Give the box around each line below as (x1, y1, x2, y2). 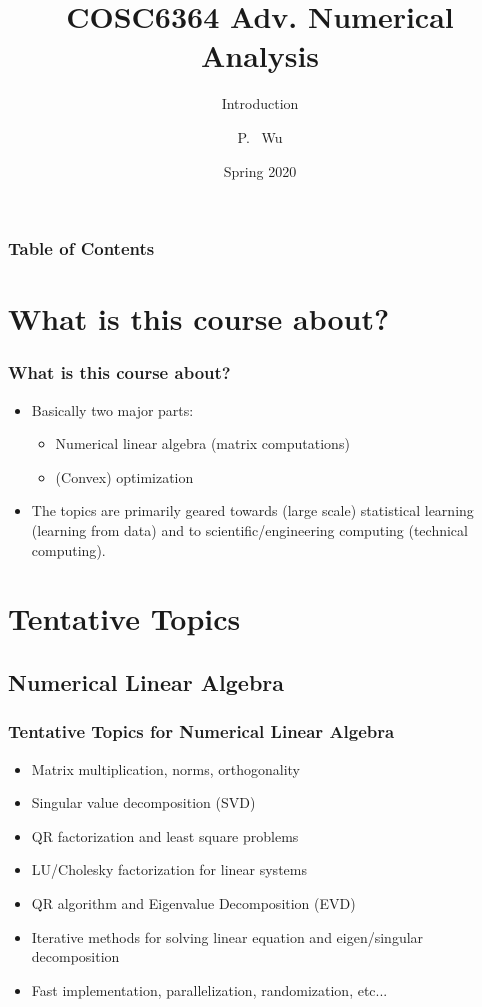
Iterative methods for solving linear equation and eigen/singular (31, 926, 424, 947)
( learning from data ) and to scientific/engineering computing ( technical (31, 519, 468, 540)
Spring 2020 (223, 160, 297, 181)
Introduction (221, 93, 299, 114)
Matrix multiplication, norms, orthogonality (31, 758, 300, 779)
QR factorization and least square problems (31, 825, 299, 846)
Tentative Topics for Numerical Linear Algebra (8, 719, 395, 744)
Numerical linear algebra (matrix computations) (55, 433, 350, 454)
